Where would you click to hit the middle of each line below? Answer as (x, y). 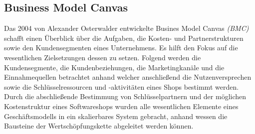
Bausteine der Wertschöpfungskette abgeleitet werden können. (99, 126)
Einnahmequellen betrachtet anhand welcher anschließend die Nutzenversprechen (128, 77)
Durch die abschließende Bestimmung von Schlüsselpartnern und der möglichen (125, 96)
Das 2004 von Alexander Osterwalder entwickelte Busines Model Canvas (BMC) (127, 28)
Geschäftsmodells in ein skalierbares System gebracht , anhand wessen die (116, 116)
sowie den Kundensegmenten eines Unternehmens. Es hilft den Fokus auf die (121, 48)
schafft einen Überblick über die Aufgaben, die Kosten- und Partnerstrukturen (124, 38)
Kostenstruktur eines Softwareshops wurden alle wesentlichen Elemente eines (121, 106)
